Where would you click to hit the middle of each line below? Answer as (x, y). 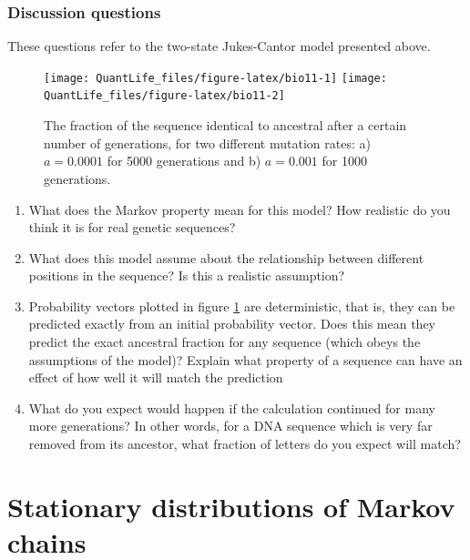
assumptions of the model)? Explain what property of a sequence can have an (245, 359)
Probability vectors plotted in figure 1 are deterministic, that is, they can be (242, 305)
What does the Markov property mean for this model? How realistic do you (240, 209)
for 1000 (344, 161)
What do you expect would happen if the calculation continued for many (232, 407)
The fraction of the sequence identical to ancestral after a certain (225, 125)
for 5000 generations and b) (184, 161)
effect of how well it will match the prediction (156, 377)
